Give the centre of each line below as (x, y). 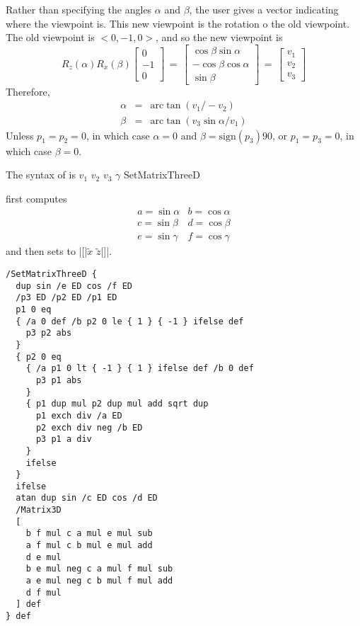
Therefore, (28, 91)
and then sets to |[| (47, 251)
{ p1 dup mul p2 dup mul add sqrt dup (117, 404)
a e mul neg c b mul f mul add (99, 581)
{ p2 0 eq (39, 357)
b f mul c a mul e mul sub (89, 534)
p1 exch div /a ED (79, 415)
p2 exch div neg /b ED (89, 427)
